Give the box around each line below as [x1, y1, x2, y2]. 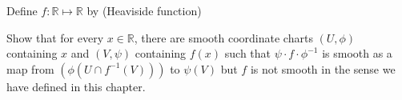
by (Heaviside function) [86, 2, 202, 18]
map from [6, 60, 54, 77]
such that [224, 45, 271, 62]
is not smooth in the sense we [250, 60, 396, 77]
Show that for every [6, 29, 104, 46]
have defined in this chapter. [6, 78, 146, 94]
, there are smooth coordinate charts [134, 29, 313, 46]
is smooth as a [322, 45, 392, 62]
